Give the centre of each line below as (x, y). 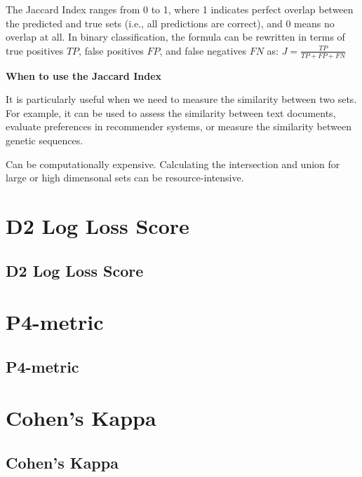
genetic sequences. (45, 140)
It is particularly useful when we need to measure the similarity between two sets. (181, 99)
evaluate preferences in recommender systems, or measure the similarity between (179, 126)
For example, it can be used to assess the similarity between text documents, (171, 112)
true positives (35, 50)
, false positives (111, 50)
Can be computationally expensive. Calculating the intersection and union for (173, 164)
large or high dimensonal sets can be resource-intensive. (125, 178)
